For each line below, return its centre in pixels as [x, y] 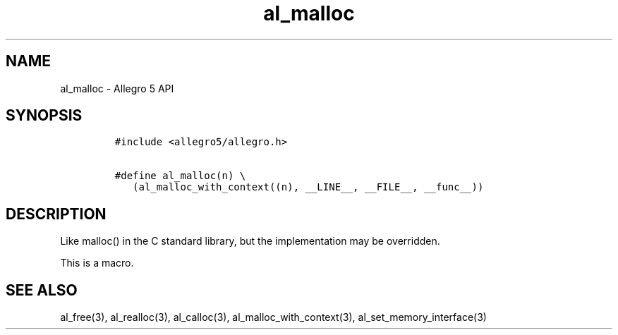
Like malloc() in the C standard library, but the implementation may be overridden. [250, 241]
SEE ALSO [42, 290]
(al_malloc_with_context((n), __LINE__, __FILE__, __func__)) [308, 187]
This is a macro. [97, 263]
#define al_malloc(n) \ [180, 176]
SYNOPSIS [44, 116]
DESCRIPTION [56, 214]
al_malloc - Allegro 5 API [117, 88]
